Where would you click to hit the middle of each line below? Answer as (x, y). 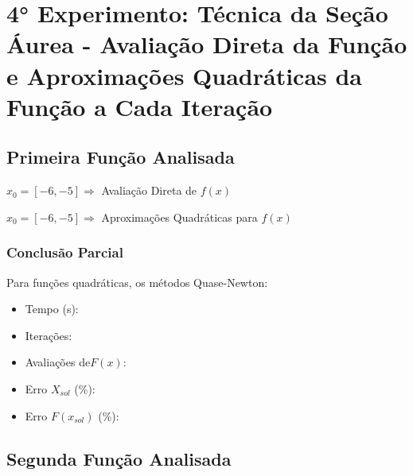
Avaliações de (58, 362)
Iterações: (49, 335)
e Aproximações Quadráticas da (185, 75)
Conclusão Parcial (65, 252)
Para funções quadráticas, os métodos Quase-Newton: (137, 282)
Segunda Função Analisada (119, 458)
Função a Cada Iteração (140, 106)
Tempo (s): (52, 309)
